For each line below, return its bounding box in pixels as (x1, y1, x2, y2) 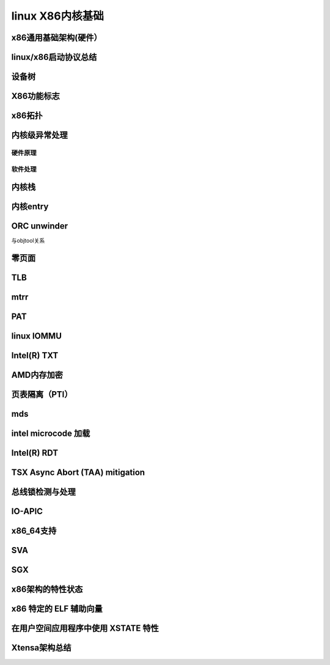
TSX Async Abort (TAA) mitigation (11, 468, 145, 478)
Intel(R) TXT (11, 350, 59, 361)
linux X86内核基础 (11, 9, 104, 23)
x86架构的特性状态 (11, 584, 83, 595)
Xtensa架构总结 (11, 642, 71, 653)
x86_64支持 (11, 526, 57, 536)
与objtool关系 (11, 237, 45, 244)
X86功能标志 (11, 91, 61, 101)
